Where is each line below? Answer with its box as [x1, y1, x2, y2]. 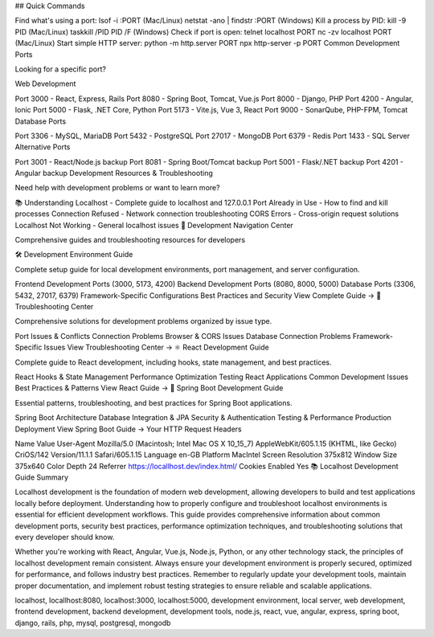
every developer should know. [14, 533, 115, 542]
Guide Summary [14, 472, 68, 482]
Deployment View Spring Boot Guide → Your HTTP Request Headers [14, 424, 242, 434]
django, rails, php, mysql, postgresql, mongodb [14, 618, 171, 627]
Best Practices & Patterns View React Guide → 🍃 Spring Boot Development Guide [14, 383, 284, 393]
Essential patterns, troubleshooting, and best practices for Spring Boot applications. [14, 398, 293, 407]
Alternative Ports [14, 142, 71, 152]
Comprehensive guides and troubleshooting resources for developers [14, 235, 246, 245]
